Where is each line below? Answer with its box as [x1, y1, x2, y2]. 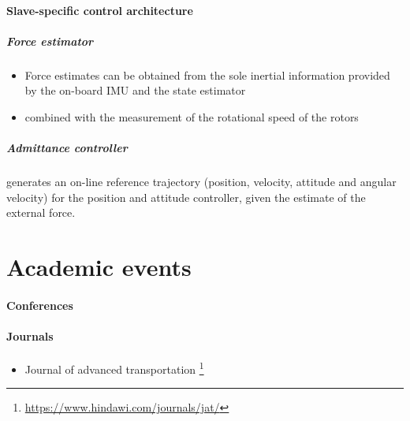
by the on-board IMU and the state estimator [24, 82, 246, 99]
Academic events [6, 251, 192, 283]
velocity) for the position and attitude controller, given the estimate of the [6, 188, 366, 205]
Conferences [6, 296, 73, 313]
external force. [6, 204, 76, 221]
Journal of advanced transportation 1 [24, 359, 204, 377]
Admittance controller [6, 140, 128, 156]
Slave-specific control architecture [6, 2, 193, 18]
